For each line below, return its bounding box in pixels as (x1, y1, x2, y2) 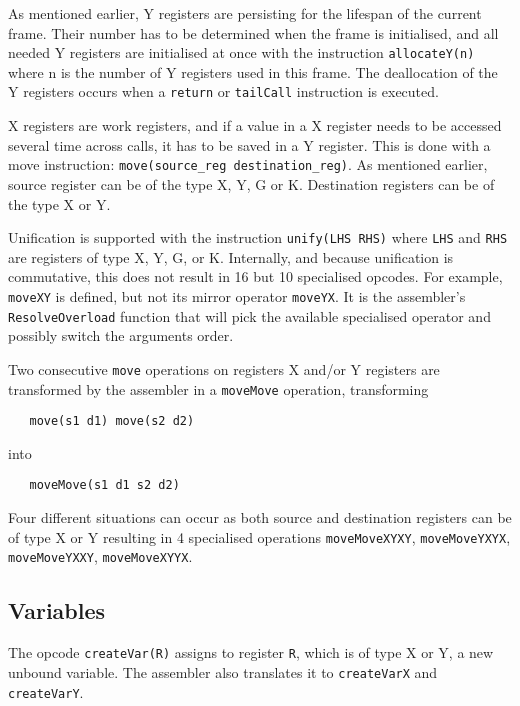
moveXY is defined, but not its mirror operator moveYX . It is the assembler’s (8, 285, 466, 306)
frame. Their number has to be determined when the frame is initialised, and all (8, 22, 499, 43)
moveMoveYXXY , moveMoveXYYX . (8, 546, 193, 567)
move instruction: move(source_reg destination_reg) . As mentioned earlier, (8, 154, 488, 175)
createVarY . (8, 681, 84, 702)
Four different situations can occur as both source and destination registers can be (8, 507, 512, 528)
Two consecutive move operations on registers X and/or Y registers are (8, 358, 440, 379)
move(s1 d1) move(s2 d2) (29, 414, 195, 429)
